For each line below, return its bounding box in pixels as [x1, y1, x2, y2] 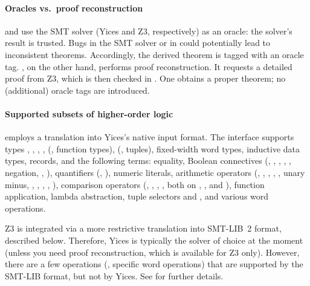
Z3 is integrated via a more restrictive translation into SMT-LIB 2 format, [5, 222, 282, 235]
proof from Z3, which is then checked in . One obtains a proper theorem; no [5, 72, 286, 85]
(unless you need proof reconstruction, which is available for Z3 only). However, [5, 245, 300, 258]
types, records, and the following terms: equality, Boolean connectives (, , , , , [5, 154, 291, 167]
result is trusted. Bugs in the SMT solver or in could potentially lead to [5, 36, 271, 49]
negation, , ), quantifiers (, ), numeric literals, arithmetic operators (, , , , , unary [5, 166, 305, 178]
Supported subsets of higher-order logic [5, 107, 173, 120]
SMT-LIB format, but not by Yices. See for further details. [5, 269, 224, 282]
